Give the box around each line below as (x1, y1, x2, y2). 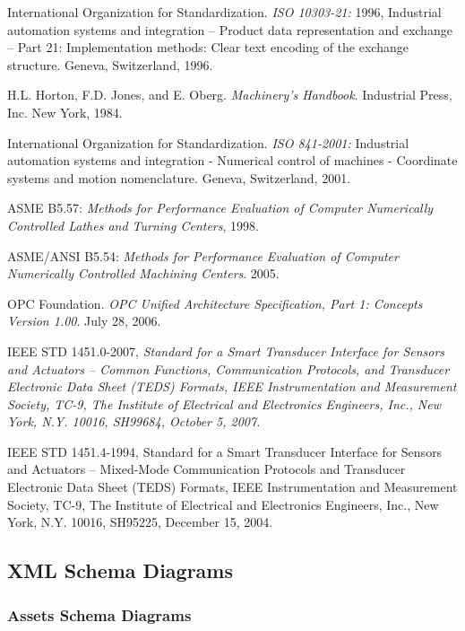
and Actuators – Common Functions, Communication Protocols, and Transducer (7, 359, 450, 378)
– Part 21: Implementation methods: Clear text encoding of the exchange (7, 38, 409, 57)
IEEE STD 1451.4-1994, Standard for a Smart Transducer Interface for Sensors (7, 442, 443, 460)
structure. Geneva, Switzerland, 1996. (7, 55, 213, 74)
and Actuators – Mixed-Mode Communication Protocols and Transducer (7, 460, 406, 478)
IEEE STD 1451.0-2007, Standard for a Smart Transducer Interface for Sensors (7, 341, 445, 360)
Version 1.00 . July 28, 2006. (7, 311, 161, 330)
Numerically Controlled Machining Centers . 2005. (7, 264, 280, 283)
